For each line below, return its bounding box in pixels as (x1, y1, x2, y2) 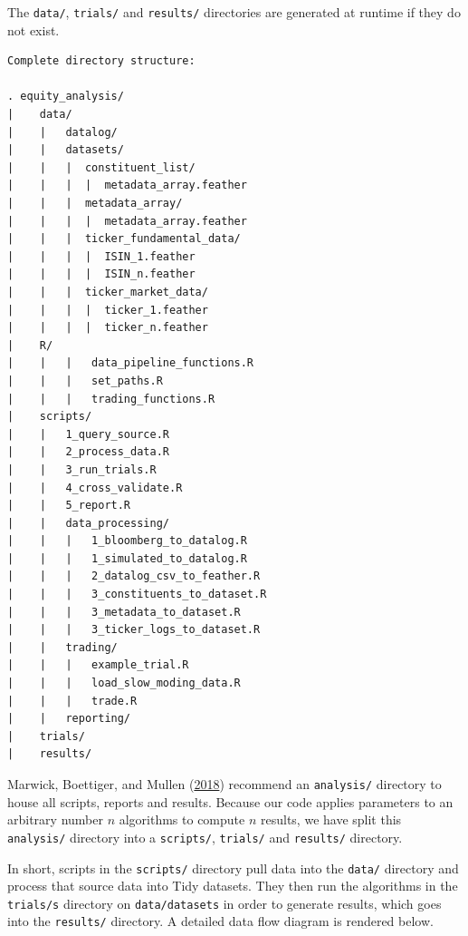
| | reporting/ (7, 712, 131, 726)
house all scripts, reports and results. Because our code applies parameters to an (7, 792, 454, 811)
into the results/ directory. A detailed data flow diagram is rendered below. (7, 912, 434, 931)
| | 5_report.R (7, 499, 131, 512)
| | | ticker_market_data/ (7, 285, 208, 298)
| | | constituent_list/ (7, 161, 196, 174)
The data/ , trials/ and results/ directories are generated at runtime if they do (7, 3, 461, 21)
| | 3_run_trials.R (7, 463, 157, 476)
